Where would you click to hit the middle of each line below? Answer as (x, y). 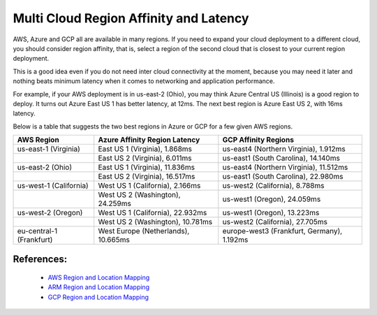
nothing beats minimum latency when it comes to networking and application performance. (144, 81)
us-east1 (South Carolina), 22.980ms (283, 177)
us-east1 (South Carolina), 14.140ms (281, 159)
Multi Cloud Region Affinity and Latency (131, 18)
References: (40, 259)
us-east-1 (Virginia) (49, 149)
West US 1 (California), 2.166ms (149, 186)
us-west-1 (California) (53, 186)
